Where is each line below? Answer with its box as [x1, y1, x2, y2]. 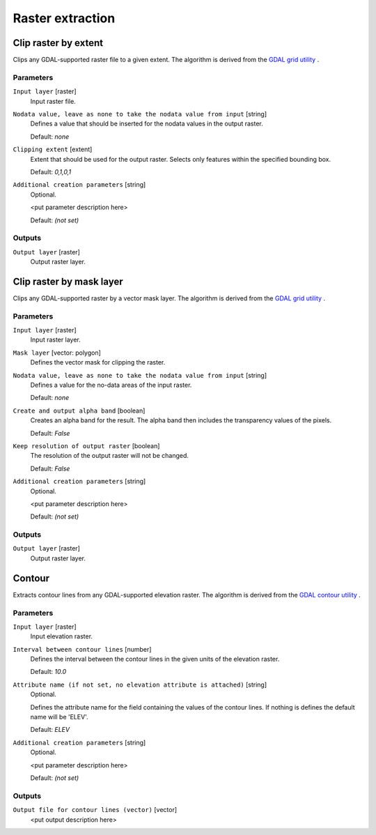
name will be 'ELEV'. [30, 713, 88, 721]
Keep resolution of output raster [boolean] [13, 441, 160, 450]
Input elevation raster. [30, 632, 93, 641]
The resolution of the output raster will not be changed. [30, 452, 189, 460]
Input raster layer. [30, 335, 81, 344]
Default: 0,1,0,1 [30, 167, 72, 176]
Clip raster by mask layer [13, 275, 123, 287]
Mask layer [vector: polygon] [13, 348, 101, 357]
